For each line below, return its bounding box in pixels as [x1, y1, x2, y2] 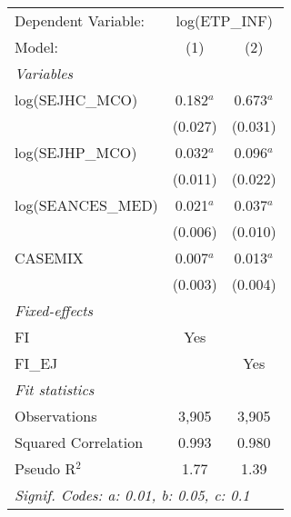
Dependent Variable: [15, 10, 145, 31]
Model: [15, 36, 59, 57]
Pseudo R [15, 458, 76, 479]
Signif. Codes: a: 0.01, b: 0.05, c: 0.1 [15, 484, 250, 505]
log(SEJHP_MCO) [15, 142, 137, 163]
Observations [15, 405, 97, 426]
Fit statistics [15, 379, 95, 400]
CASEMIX [15, 247, 84, 268]
